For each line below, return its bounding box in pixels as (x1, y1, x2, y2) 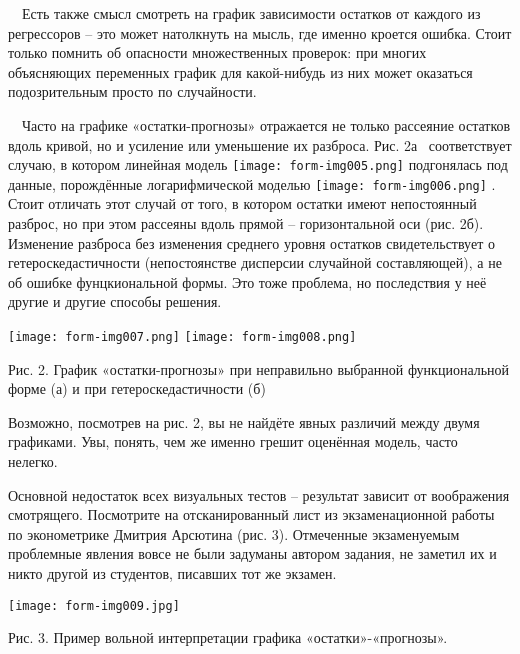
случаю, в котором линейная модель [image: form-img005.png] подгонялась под (8, 154, 508, 175)
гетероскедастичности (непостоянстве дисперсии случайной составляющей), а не (8, 252, 502, 273)
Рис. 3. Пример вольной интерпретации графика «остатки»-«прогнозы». (8, 627, 448, 648)
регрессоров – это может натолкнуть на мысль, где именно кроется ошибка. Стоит (8, 22, 512, 43)
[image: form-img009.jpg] (8, 598, 180, 613)
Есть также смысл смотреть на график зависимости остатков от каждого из (21, 3, 481, 23)
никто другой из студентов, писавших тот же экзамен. (8, 563, 337, 584)
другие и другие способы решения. (8, 291, 222, 312)
